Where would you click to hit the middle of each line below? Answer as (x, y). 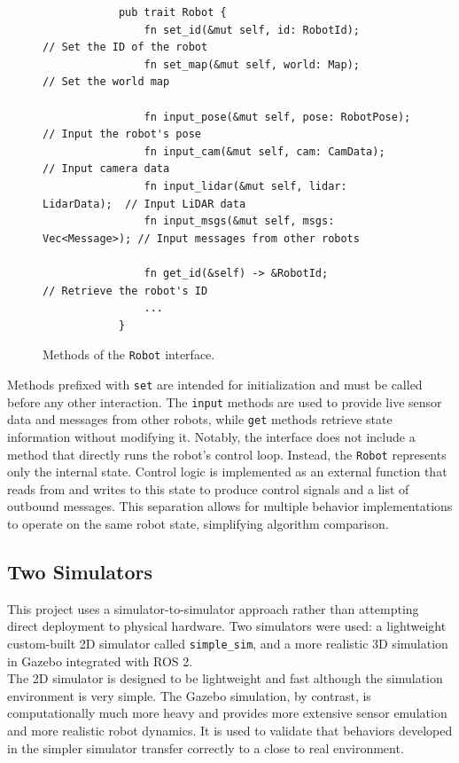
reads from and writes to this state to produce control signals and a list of (208, 488)
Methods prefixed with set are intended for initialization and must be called (215, 384)
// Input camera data (106, 169)
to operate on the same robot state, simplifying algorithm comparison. (198, 523)
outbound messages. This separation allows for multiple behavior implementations (230, 506)
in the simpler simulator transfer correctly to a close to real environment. (206, 747)
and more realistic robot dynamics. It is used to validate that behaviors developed (230, 730)
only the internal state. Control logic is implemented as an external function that (227, 472)
